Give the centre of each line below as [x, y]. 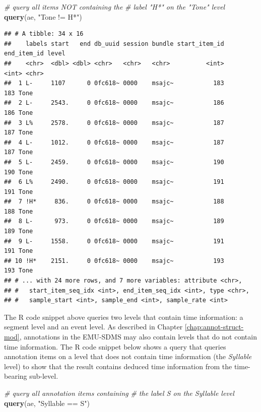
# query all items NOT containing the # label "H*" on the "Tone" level [115, 7]
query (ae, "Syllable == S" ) [47, 403]
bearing [16, 376]
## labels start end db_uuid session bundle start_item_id [114, 44]
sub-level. [44, 376]
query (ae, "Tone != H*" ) [43, 16]
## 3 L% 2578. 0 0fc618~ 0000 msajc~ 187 [114, 123]
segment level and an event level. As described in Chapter [93, 327]
